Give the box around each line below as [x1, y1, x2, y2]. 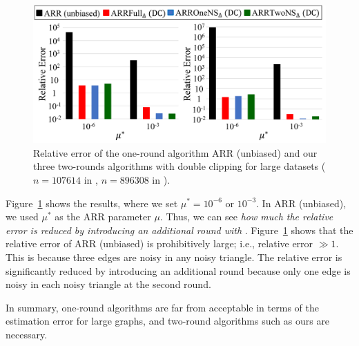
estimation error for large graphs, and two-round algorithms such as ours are [6, 314, 330, 328]
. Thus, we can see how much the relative [159, 209, 333, 224]
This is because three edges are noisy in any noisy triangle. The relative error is [6, 249, 342, 264]
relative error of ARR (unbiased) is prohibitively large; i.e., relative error [6, 236, 313, 251]
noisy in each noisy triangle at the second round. [6, 277, 211, 291]
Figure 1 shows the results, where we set [6, 195, 178, 210]
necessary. [6, 327, 48, 341]
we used [6, 209, 39, 224]
